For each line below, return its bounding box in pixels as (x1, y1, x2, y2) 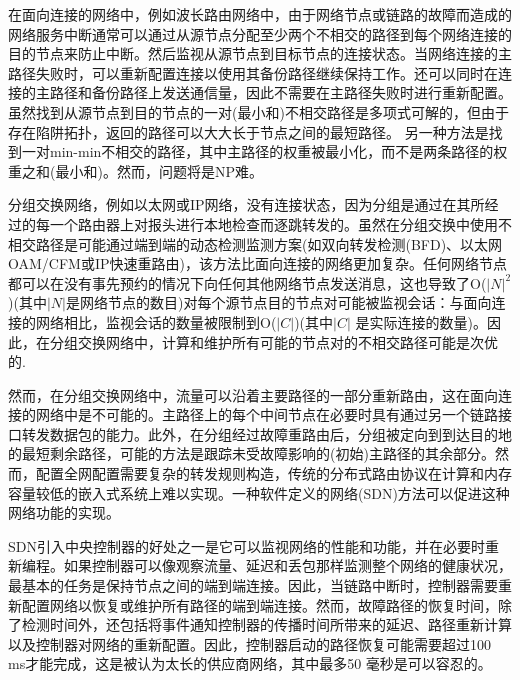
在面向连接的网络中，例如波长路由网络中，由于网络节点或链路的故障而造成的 (8, 4, 512, 24)
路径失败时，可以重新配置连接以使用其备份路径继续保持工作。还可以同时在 (8, 62, 498, 83)
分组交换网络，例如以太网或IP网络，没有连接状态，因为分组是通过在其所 (8, 194, 485, 215)
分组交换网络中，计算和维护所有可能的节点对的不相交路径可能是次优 (49, 331, 498, 352)
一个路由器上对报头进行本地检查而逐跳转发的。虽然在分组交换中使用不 (49, 213, 512, 234)
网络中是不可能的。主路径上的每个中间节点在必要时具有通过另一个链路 (35, 404, 498, 425)
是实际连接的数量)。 (355, 311, 487, 332)
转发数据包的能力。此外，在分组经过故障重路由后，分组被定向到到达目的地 (21, 423, 512, 444)
